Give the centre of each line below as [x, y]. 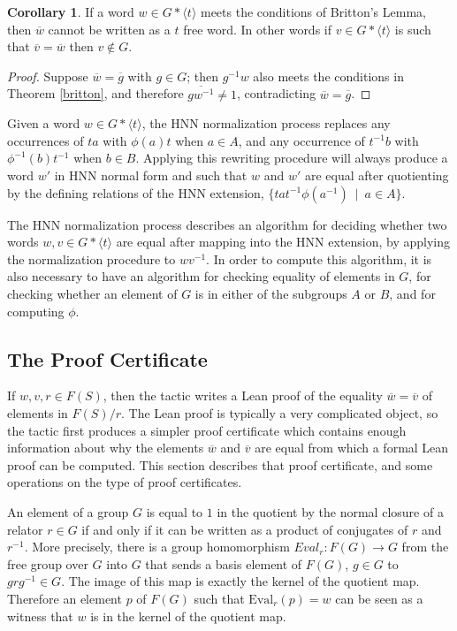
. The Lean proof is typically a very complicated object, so [279, 413]
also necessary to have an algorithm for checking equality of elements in [201, 276]
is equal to [175, 511]
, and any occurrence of [301, 140]
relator [25, 529]
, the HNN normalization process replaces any [266, 123]
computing [36, 311]
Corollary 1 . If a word [71, 11]
